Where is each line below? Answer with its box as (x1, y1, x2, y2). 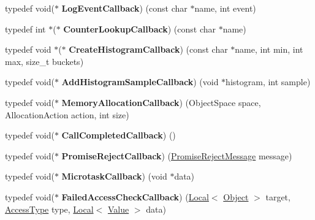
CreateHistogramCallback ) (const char (69, 43, 228, 56)
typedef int (5, 22, 46, 35)
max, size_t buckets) (5, 55, 84, 67)
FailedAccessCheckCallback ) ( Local (61, 190, 209, 203)
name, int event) (194, 2, 256, 14)
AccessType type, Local (5, 202, 94, 215)
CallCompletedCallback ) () (61, 129, 176, 142)
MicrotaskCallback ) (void (61, 170, 167, 183)
